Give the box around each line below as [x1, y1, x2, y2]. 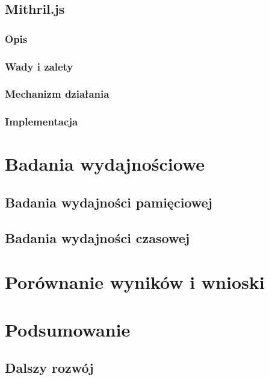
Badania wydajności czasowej [5, 228, 190, 247]
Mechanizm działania [5, 86, 110, 101]
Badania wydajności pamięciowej [5, 192, 212, 211]
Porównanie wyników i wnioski [5, 270, 265, 294]
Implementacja [5, 114, 78, 129]
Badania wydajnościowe [5, 151, 205, 176]
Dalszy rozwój [5, 358, 94, 377]
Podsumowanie [5, 317, 131, 341]
